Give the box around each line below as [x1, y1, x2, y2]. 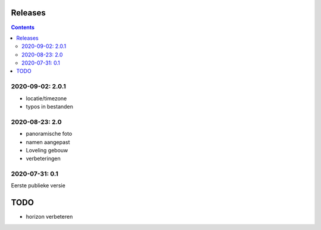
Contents [11, 24, 35, 31]
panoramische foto [26, 130, 73, 138]
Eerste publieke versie [11, 182, 65, 189]
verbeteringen [26, 155, 61, 162]
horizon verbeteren [26, 213, 73, 221]
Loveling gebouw [26, 146, 68, 154]
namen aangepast [26, 138, 71, 145]
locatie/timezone [26, 95, 67, 102]
